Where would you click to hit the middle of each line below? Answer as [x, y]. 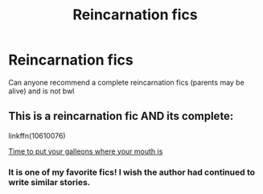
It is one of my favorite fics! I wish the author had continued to [132, 172]
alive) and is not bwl [41, 91]
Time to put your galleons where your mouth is [86, 151]
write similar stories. [49, 182]
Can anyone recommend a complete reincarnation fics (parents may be [127, 82]
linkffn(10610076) [37, 135]
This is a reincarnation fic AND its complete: [121, 116]
